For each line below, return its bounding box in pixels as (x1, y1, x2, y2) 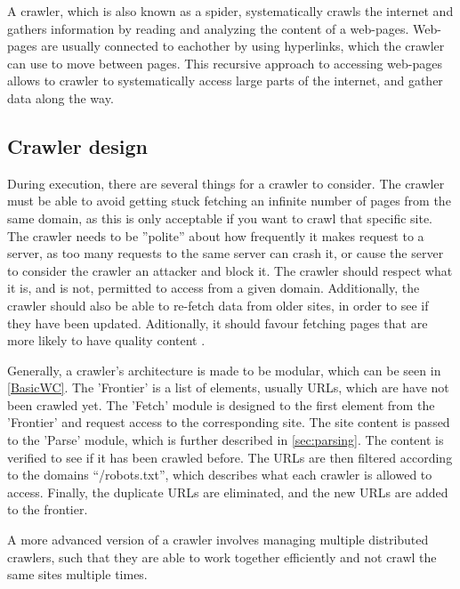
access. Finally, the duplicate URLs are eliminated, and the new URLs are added (7, 482, 448, 501)
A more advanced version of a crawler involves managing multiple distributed (7, 530, 429, 549)
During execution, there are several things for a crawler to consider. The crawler (7, 173, 445, 192)
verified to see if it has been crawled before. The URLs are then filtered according (7, 448, 453, 466)
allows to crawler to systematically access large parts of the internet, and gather (7, 71, 443, 90)
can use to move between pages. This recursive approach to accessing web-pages (7, 53, 442, 72)
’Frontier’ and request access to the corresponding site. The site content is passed (7, 413, 450, 432)
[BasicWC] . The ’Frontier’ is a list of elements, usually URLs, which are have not (7, 378, 449, 397)
